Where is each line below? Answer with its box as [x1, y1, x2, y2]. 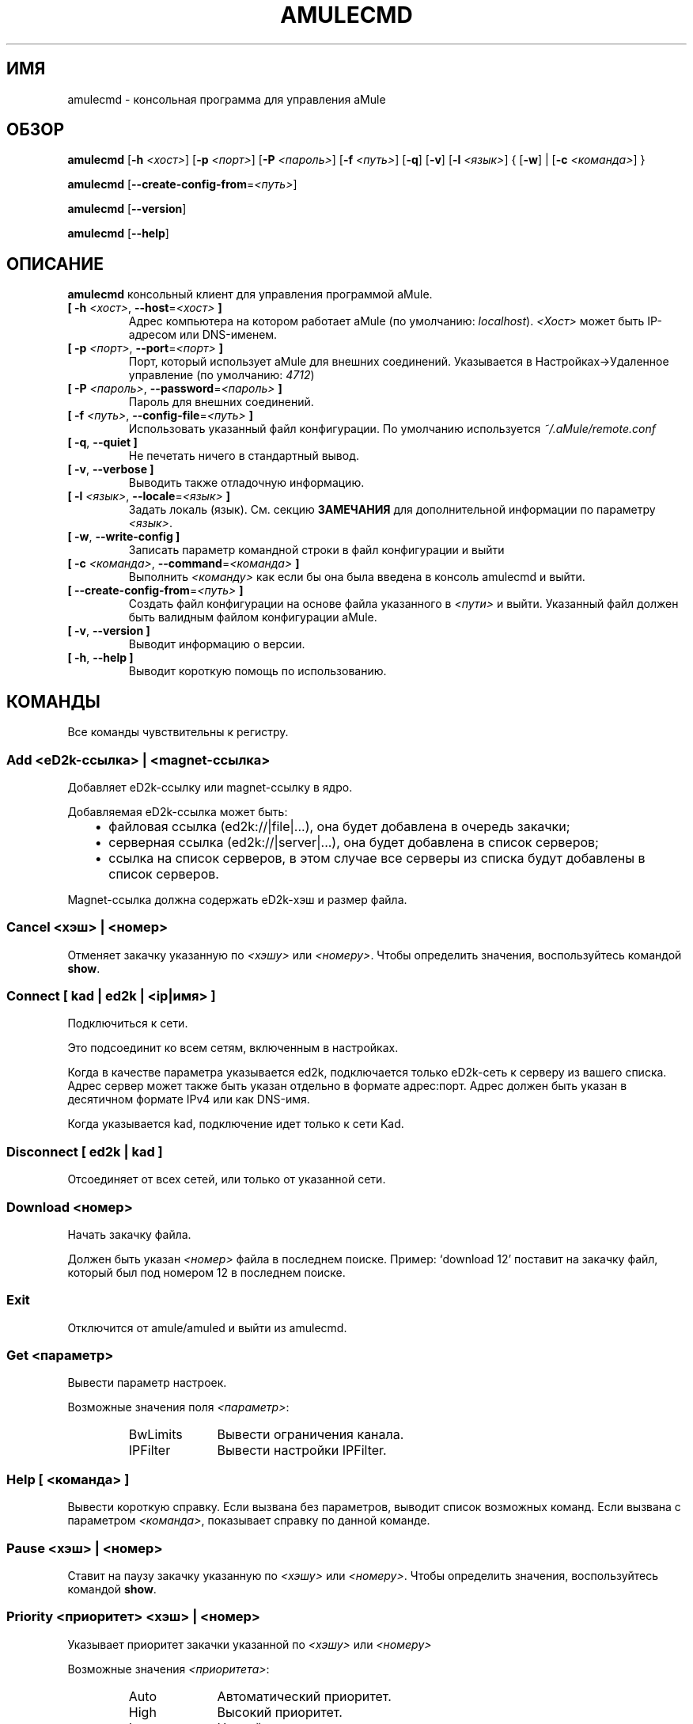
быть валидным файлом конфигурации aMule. [128, 610, 377, 625]
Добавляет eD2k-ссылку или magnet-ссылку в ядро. [67, 780, 353, 794]
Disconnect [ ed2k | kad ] [6, 1143, 163, 1160]
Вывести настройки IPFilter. [217, 1442, 387, 1459]
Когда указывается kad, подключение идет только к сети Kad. [67, 1117, 404, 1131]
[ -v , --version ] [67, 624, 150, 638]
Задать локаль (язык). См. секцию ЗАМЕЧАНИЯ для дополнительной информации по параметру [128, 503, 656, 517]
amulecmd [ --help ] [67, 226, 169, 241]
